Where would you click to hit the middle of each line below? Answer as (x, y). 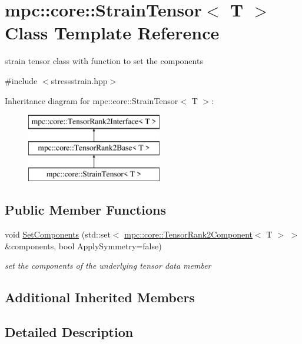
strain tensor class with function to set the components (104, 61)
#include (21, 80)
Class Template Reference (112, 33)
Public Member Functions (85, 210)
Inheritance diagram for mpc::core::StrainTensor (92, 100)
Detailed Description (69, 332)
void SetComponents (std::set (58, 234)
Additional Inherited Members (100, 297)
